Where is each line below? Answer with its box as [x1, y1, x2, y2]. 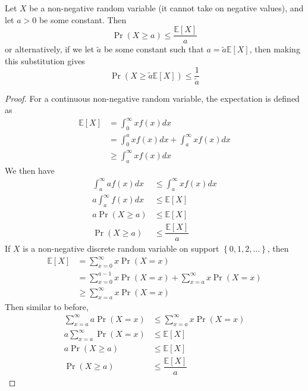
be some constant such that [103, 43, 204, 55]
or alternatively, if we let [5, 43, 95, 55]
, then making [249, 43, 300, 55]
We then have [5, 164, 55, 176]
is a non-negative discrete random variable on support [23, 242, 219, 255]
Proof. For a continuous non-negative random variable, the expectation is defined [5, 92, 300, 104]
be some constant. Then [39, 13, 127, 26]
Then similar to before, [5, 300, 89, 312]
